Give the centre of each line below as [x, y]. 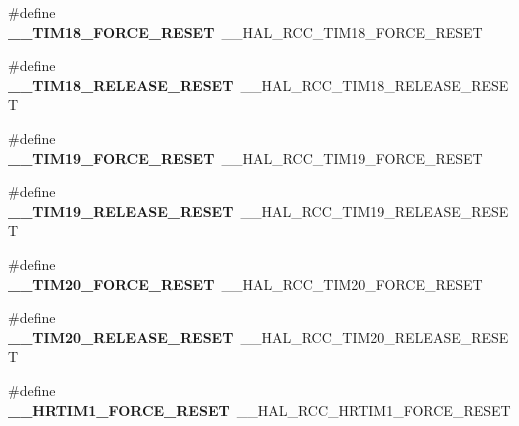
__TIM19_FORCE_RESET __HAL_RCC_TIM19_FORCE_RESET [245, 157]
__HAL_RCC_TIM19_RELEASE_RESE [374, 210]
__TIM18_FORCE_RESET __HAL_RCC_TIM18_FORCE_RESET [245, 31]
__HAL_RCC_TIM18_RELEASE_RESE [374, 84]
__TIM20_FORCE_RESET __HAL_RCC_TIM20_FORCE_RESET [245, 283]
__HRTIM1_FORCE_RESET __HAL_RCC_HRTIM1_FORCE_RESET [259, 409]
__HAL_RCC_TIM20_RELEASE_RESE [374, 336]
